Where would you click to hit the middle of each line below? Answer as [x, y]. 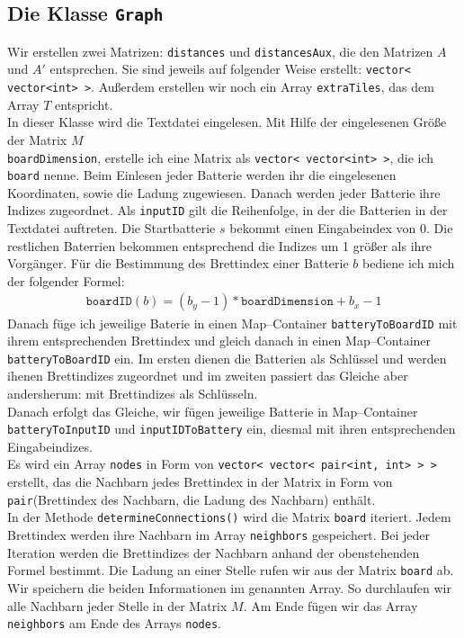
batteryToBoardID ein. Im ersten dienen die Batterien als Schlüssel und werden [227, 358]
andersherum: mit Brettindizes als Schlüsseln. [133, 393]
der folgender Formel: [66, 280]
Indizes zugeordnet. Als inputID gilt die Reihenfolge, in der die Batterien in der [228, 210]
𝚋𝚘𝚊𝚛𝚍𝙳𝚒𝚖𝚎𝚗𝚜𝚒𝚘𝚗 [287, 302]
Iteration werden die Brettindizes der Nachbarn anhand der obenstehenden [214, 552]
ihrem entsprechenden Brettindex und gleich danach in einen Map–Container [219, 341]
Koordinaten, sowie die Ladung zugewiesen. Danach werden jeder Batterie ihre [224, 192]
